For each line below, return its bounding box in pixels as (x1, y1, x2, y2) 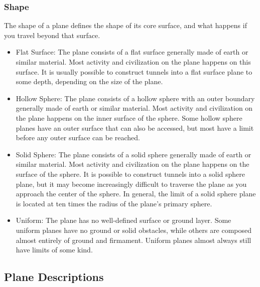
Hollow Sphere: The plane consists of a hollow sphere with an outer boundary (16, 93, 255, 103)
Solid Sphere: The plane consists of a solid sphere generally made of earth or (16, 149, 251, 159)
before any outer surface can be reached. (16, 132, 140, 143)
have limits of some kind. (16, 244, 93, 255)
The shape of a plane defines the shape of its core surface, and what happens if (4, 20, 247, 31)
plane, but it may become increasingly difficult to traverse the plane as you (16, 178, 247, 189)
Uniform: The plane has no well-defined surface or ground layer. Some (16, 215, 231, 225)
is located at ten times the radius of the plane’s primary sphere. (16, 198, 212, 208)
